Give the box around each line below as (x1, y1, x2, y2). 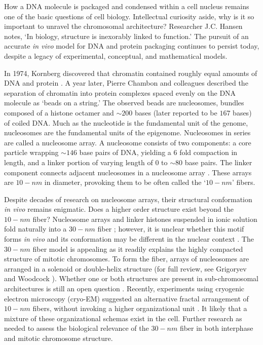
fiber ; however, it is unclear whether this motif (97, 223, 244, 234)
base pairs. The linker (184, 157, 252, 167)
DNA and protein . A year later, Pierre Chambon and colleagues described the (4, 78, 248, 88)
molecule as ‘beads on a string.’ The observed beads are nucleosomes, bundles (4, 97, 244, 108)
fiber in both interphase (179, 323, 253, 333)
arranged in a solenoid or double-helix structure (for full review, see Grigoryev (4, 263, 247, 274)
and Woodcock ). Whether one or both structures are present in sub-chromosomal (4, 273, 258, 284)
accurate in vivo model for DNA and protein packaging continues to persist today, (4, 41, 259, 51)
